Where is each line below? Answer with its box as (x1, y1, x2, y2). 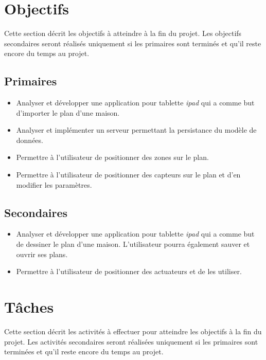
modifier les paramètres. (16, 179, 92, 190)
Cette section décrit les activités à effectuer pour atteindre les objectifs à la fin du (4, 326, 262, 336)
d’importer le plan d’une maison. (16, 107, 120, 118)
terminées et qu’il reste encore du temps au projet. (4, 346, 164, 357)
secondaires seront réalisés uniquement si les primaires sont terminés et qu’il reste (4, 38, 261, 48)
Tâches (4, 296, 54, 317)
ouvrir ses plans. (16, 248, 68, 259)
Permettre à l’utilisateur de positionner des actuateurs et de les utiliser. (16, 266, 242, 277)
